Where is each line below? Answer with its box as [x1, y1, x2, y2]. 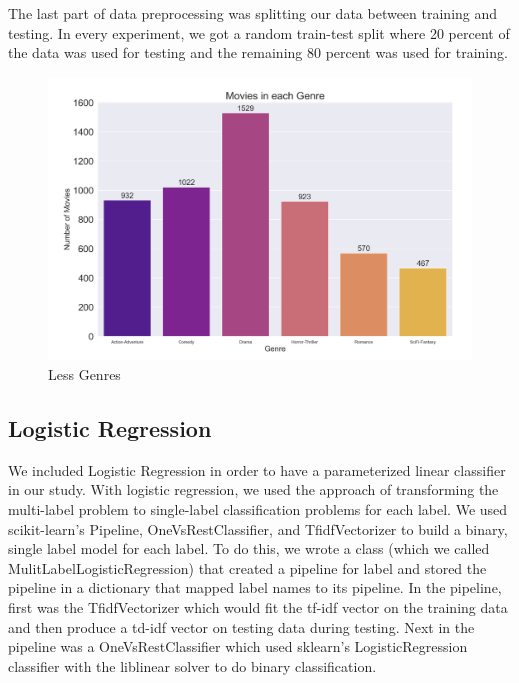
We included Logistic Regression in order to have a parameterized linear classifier [8, 459, 506, 480]
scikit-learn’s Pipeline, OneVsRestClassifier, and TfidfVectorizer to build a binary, [8, 518, 508, 539]
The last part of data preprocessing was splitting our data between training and [8, 3, 498, 23]
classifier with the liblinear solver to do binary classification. [8, 655, 377, 676]
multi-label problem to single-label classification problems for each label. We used [8, 498, 508, 519]
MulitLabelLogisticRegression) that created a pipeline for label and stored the [8, 557, 487, 578]
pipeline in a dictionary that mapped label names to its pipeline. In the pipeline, [8, 577, 502, 598]
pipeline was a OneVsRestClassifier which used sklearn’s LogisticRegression [8, 636, 468, 657]
